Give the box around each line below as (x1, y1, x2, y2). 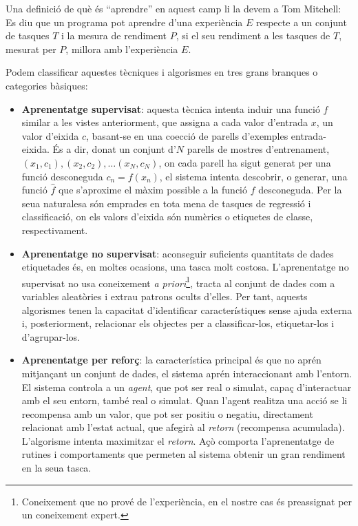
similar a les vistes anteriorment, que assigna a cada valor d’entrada (21, 115, 308, 129)
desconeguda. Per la (258, 182, 342, 197)
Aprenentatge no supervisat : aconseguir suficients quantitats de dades (21, 246, 334, 260)
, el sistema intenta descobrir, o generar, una (159, 169, 348, 183)
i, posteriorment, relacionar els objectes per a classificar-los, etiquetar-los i (21, 316, 335, 330)
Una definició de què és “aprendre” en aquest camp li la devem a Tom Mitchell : (6, 1, 341, 15)
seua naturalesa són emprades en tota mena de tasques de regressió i (21, 196, 311, 210)
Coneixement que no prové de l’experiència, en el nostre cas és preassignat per (21, 494, 352, 508)
